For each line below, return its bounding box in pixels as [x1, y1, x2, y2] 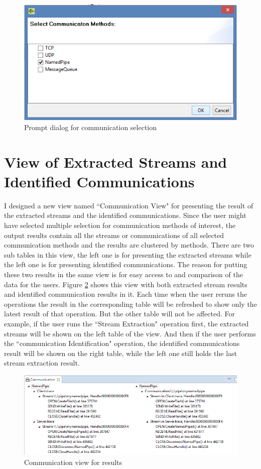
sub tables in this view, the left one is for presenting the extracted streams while [4, 249, 251, 260]
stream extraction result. [4, 358, 80, 368]
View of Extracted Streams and [4, 151, 227, 172]
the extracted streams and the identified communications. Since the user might [4, 210, 246, 220]
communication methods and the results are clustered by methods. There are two [4, 240, 254, 250]
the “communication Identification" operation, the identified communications [4, 338, 240, 348]
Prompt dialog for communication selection [24, 122, 157, 132]
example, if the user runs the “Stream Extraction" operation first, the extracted [4, 318, 249, 328]
